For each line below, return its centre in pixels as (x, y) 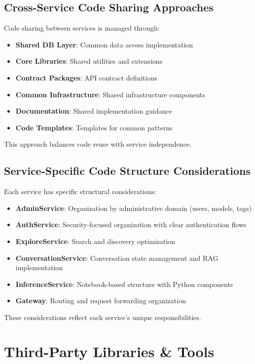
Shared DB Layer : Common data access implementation (104, 44)
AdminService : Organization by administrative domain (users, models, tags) (134, 208)
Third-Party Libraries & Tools (109, 351)
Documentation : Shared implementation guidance (94, 111)
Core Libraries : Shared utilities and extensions (89, 61)
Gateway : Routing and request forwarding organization (101, 301)
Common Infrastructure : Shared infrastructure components (110, 94)
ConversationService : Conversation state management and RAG (117, 258)
